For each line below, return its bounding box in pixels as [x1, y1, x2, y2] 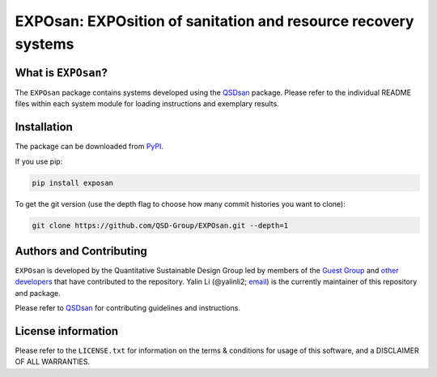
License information [15, 324, 119, 338]
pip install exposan [32, 178, 113, 187]
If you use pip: [15, 156, 63, 166]
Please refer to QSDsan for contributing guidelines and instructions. [15, 303, 240, 313]
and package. [15, 288, 61, 298]
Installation [15, 120, 73, 134]
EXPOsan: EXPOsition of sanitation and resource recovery [15, 12, 414, 30]
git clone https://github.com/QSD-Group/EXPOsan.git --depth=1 [32, 221, 289, 230]
